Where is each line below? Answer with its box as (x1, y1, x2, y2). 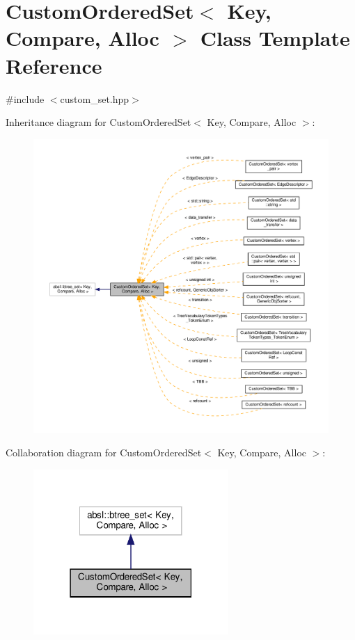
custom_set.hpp (60, 91, 129, 106)
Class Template (200, 24, 350, 52)
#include (6, 91, 45, 106)
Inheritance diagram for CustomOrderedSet (6, 115, 191, 129)
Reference (6, 51, 102, 79)
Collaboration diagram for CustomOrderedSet (6, 445, 202, 460)
